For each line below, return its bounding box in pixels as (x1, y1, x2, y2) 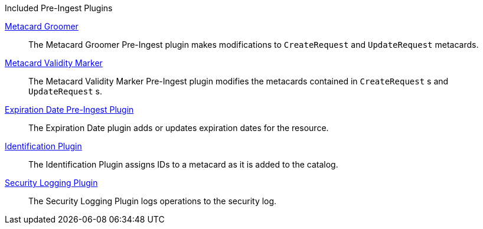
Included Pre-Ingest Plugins (5, 3, 113, 13)
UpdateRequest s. (28, 86, 102, 96)
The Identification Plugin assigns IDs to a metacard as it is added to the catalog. (28, 159, 338, 169)
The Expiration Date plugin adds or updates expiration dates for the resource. (28, 123, 329, 133)
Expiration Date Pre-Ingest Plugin (5, 104, 134, 114)
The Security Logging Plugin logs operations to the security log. (28, 196, 277, 206)
